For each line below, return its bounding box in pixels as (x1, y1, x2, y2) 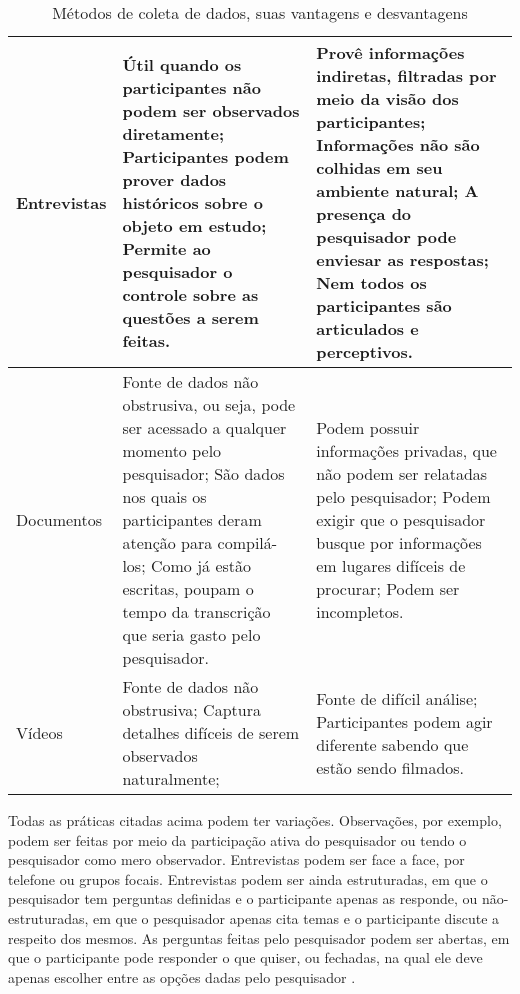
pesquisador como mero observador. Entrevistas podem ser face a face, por (8, 849, 465, 870)
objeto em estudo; (122, 213, 267, 237)
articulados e (316, 317, 419, 340)
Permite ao (122, 236, 211, 260)
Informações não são (316, 133, 480, 156)
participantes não (122, 75, 261, 99)
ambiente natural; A (316, 179, 479, 202)
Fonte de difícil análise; (316, 686, 478, 710)
